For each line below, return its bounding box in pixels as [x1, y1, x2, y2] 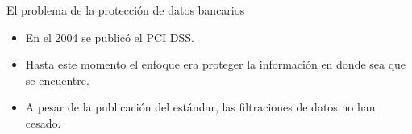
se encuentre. [25, 71, 89, 88]
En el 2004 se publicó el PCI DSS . [25, 28, 194, 45]
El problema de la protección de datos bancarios [6, 2, 245, 18]
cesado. [25, 114, 61, 131]
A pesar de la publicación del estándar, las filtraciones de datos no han [25, 98, 376, 115]
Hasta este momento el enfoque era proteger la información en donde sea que [25, 56, 406, 73]
